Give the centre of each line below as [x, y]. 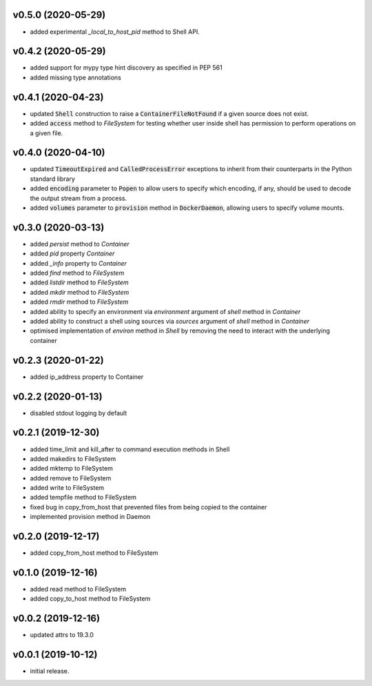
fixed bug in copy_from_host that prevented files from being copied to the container [148, 507]
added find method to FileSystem [77, 273]
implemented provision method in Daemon [90, 517]
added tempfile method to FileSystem [83, 498]
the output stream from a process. [79, 198]
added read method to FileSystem [78, 589]
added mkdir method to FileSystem [80, 292]
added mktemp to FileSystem [72, 469]
